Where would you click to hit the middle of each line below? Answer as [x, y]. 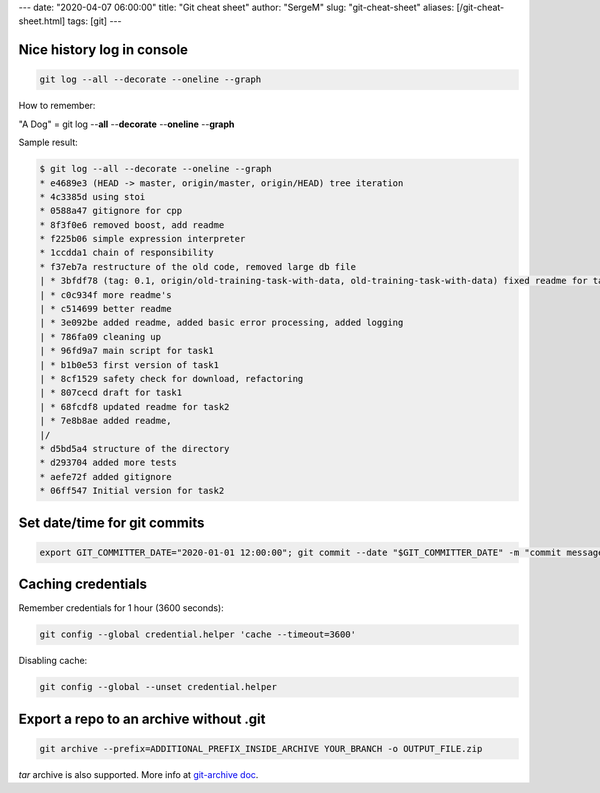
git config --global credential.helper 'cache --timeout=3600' [198, 634]
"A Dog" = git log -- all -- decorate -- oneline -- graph [126, 124]
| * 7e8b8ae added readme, [105, 421]
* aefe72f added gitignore [105, 476]
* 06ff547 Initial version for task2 [132, 491]
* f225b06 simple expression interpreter [142, 239]
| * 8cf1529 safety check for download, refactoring [171, 378]
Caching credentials [82, 584]
